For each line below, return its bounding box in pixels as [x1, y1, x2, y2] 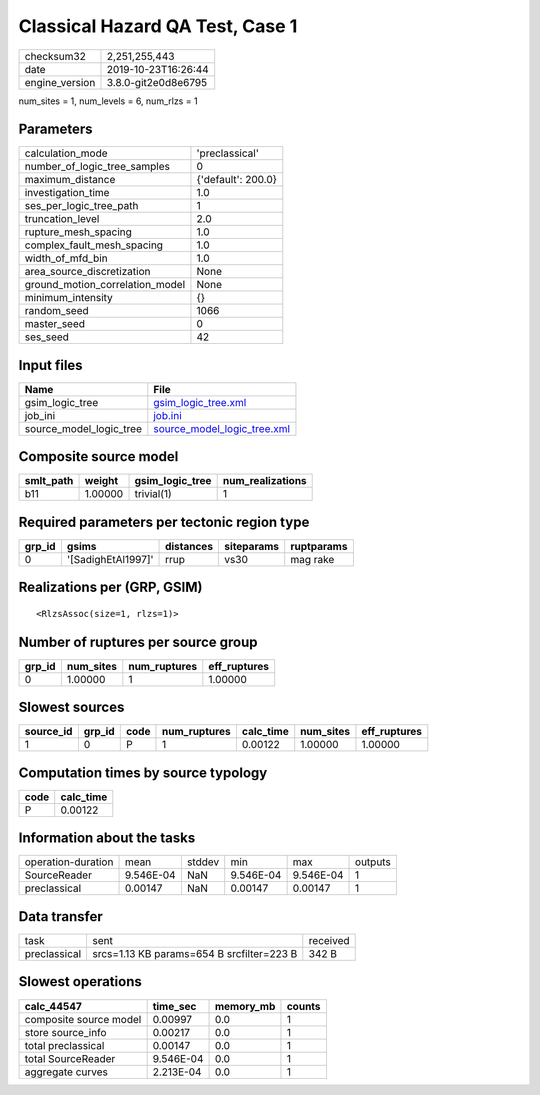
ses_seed [24, 330, 70, 344]
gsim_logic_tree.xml [153, 395, 247, 409]
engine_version [24, 75, 96, 89]
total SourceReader [24, 1051, 116, 1065]
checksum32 [24, 49, 87, 63]
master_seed [24, 317, 85, 331]
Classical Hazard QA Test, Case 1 [18, 15, 298, 37]
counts [286, 999, 321, 1013]
